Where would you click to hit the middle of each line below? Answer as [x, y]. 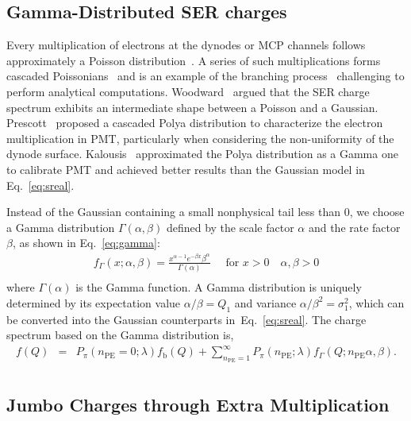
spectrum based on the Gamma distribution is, [120, 335]
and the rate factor [354, 227]
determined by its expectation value [94, 302]
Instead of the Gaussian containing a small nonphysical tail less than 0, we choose [205, 212]
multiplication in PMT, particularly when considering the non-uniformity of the [200, 138]
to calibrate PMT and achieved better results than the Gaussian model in [186, 169]
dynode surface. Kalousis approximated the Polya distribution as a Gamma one [202, 154]
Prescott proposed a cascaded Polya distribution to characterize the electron [195, 123]
